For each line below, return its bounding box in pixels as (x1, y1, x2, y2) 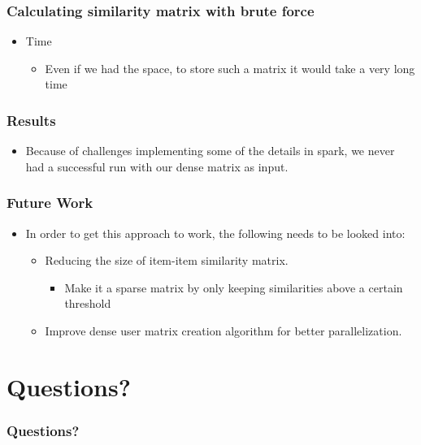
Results (7, 110, 56, 130)
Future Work (7, 192, 93, 213)
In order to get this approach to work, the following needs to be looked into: (25, 224, 406, 241)
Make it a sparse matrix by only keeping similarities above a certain (64, 279, 403, 296)
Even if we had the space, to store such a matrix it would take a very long (45, 59, 415, 76)
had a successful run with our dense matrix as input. (25, 158, 289, 175)
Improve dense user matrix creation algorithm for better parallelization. (45, 322, 402, 339)
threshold (64, 295, 111, 312)
